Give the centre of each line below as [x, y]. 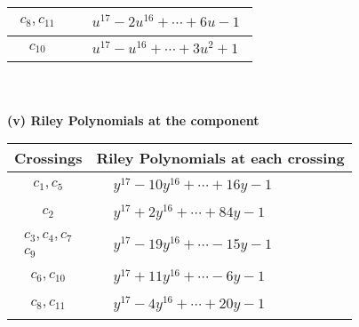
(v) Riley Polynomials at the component [133, 120]
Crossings [48, 158]
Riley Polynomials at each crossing [220, 158]
